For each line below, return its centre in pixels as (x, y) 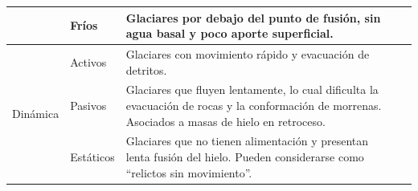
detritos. (146, 69)
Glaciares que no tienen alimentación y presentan (247, 141)
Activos (88, 61)
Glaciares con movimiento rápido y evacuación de (248, 53)
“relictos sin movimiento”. (189, 172)
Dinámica (36, 113)
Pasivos (88, 105)
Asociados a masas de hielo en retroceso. (225, 121)
